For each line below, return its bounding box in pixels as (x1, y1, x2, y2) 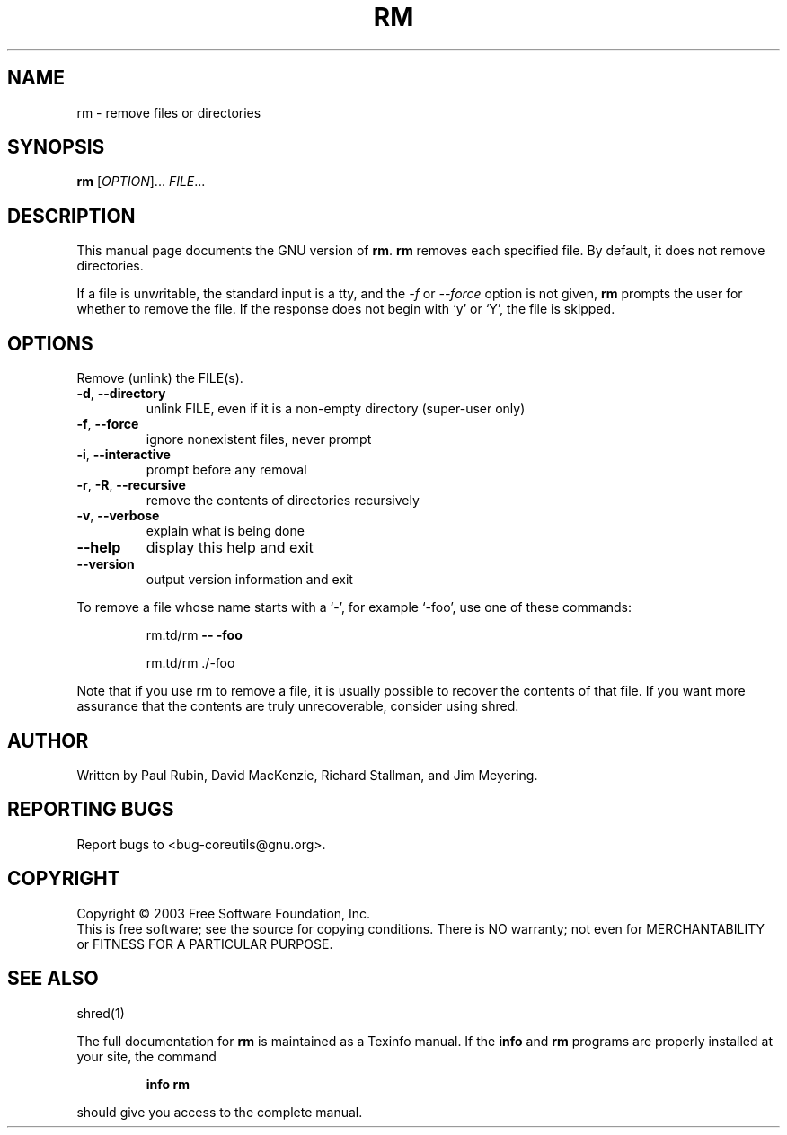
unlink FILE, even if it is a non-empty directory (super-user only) (146, 401, 526, 417)
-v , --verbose (76, 508, 160, 524)
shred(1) (76, 1005, 125, 1021)
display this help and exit (146, 538, 314, 557)
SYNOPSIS (7, 136, 105, 159)
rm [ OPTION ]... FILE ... (76, 173, 206, 190)
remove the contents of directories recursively (146, 492, 420, 509)
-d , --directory (76, 386, 166, 402)
